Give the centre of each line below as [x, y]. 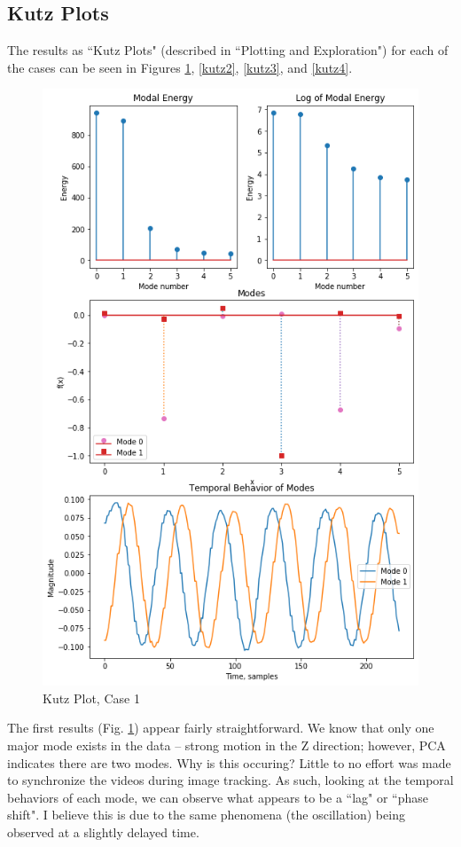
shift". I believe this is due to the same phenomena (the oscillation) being [206, 815]
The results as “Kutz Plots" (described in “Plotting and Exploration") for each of [228, 50]
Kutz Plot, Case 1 [91, 698]
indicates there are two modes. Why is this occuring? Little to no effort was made [229, 762]
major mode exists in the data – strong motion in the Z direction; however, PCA [227, 745]
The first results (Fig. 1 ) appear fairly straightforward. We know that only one [221, 728]
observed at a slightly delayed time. [103, 831]
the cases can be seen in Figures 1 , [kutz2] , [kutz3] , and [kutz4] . [180, 67]
